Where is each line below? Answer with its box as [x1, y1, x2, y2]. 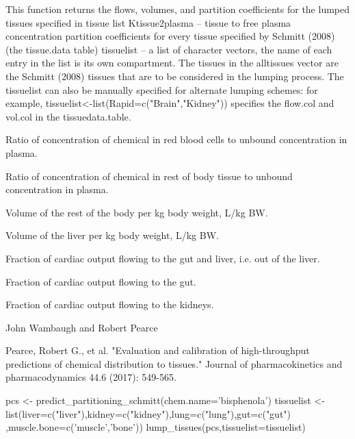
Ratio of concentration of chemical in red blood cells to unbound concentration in [5, 132, 347, 147]
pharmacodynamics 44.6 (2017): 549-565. [5, 370, 176, 384]
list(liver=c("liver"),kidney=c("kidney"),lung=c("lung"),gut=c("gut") [5, 406, 291, 421]
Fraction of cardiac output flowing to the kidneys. [5, 297, 214, 312]
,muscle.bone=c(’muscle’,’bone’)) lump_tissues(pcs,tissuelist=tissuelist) [5, 420, 306, 434]
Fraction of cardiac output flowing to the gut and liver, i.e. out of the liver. [5, 251, 320, 265]
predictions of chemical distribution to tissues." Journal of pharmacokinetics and [5, 356, 343, 371]
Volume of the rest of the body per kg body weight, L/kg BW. [5, 205, 268, 219]
